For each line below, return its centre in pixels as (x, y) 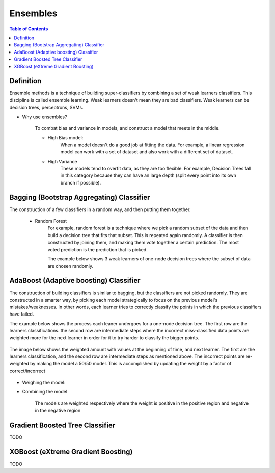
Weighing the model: (44, 382)
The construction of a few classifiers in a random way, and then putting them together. (100, 209)
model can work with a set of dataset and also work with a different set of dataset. (147, 152)
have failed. (22, 314)
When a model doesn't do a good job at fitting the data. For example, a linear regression (153, 145)
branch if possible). (81, 182)
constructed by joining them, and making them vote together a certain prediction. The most (143, 243)
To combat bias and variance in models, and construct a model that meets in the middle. (127, 128)
